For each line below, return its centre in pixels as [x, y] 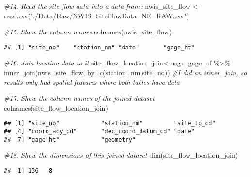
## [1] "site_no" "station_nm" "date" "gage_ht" [99, 47]
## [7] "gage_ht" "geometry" [70, 139]
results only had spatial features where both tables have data [92, 82]
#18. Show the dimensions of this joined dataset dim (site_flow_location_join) [121, 155]
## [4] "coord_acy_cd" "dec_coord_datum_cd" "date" [99, 132]
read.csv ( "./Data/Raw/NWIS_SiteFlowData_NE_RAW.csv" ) [97, 15]
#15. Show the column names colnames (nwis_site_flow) [88, 32]
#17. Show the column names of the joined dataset [79, 98]
